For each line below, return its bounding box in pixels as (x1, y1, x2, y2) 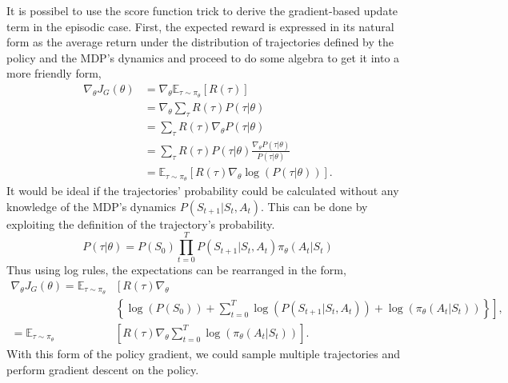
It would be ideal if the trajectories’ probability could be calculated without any (6, 182, 399, 199)
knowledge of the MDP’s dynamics (6, 197, 177, 214)
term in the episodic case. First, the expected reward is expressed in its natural (6, 18, 394, 34)
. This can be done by (261, 197, 368, 214)
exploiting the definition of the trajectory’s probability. (6, 215, 275, 232)
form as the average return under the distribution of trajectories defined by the (6, 34, 394, 50)
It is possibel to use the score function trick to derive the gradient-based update (6, 2, 398, 18)
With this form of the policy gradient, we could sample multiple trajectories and (6, 345, 400, 361)
